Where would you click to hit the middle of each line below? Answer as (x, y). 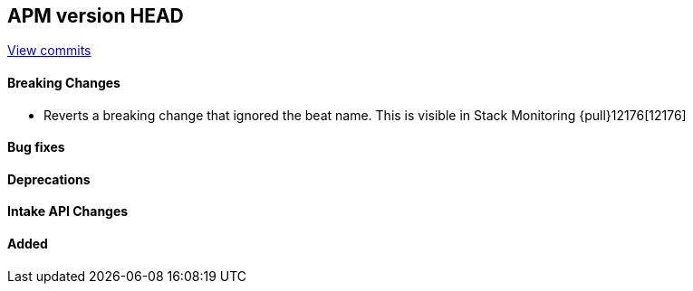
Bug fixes (36, 147)
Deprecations (49, 179)
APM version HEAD (96, 16)
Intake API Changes (68, 211)
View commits (49, 51)
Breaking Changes (64, 83)
